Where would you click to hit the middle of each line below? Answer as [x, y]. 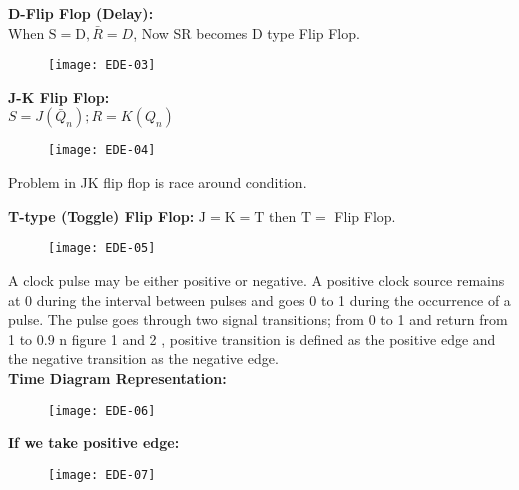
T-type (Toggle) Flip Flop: [101, 215]
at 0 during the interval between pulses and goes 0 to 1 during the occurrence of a [259, 299]
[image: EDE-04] [102, 150]
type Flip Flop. [313, 32]
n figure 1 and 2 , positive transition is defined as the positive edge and [277, 338]
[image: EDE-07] [102, 474]
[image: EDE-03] [102, 65]
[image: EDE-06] [102, 410]
